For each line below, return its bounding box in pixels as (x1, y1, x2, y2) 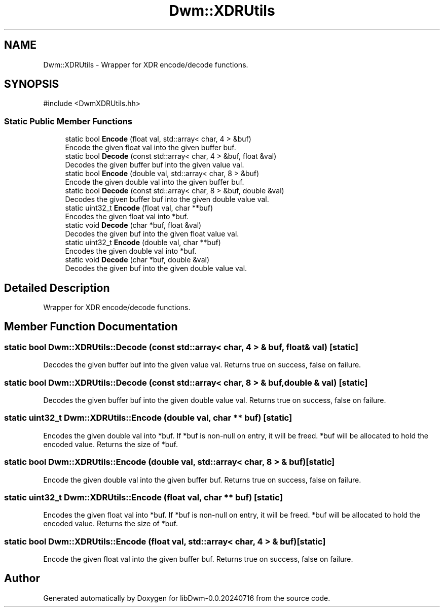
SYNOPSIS (4, 78, 59, 91)
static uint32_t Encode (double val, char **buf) (65, 238, 221, 247)
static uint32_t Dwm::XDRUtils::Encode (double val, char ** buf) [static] (4, 413, 292, 423)
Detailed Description (4, 281, 110, 294)
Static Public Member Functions (4, 116, 133, 126)
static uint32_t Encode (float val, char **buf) (65, 203, 213, 213)
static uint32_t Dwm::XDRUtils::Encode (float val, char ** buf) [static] (4, 492, 283, 502)
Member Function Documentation (4, 320, 178, 333)
